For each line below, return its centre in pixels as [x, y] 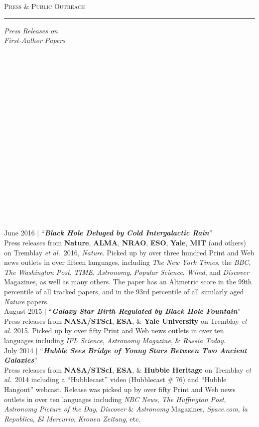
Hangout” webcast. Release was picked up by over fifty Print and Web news [120, 389]
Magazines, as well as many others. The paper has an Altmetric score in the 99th [128, 282]
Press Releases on [31, 30]
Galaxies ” [21, 360]
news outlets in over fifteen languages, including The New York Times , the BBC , [128, 262]
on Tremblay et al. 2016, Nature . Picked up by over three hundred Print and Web [129, 252]
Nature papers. [27, 301]
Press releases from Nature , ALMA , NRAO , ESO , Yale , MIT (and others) [125, 243]
